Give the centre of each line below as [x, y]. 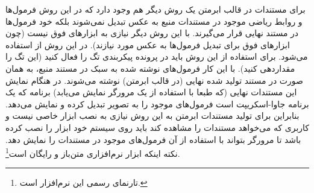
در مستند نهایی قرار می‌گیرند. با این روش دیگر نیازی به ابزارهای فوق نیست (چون [152, 33]
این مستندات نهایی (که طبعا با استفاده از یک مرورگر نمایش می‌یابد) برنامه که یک [151, 92]
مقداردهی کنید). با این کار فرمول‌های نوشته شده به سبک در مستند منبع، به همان [150, 68]
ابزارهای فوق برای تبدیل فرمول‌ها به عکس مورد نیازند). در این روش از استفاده [148, 44]
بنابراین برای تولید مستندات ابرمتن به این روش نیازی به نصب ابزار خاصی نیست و [152, 115]
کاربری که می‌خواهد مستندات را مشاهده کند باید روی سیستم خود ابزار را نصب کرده [157, 127]
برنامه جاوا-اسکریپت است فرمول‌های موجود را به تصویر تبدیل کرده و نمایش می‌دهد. [157, 103]
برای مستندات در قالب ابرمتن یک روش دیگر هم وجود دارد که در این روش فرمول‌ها [155, 9]
